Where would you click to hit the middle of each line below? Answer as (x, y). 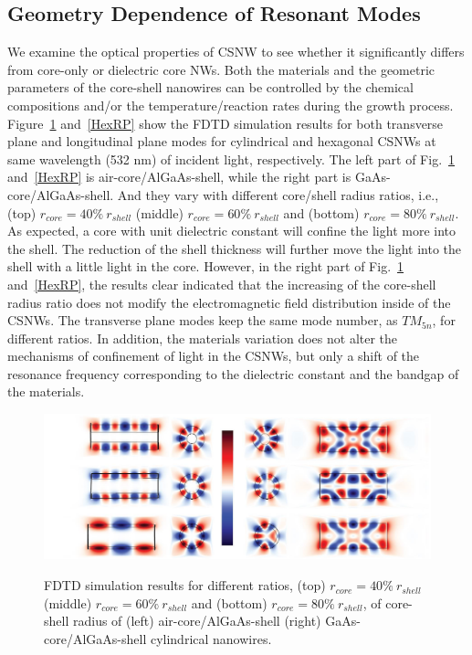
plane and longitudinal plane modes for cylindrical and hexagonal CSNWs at (222, 141)
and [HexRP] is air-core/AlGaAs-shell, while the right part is (179, 177)
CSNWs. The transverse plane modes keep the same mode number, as (203, 320)
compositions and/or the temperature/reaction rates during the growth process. (231, 105)
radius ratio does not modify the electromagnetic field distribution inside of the (229, 302)
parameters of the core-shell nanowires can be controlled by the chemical (210, 87)
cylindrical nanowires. (211, 638)
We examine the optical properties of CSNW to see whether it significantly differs (236, 52)
